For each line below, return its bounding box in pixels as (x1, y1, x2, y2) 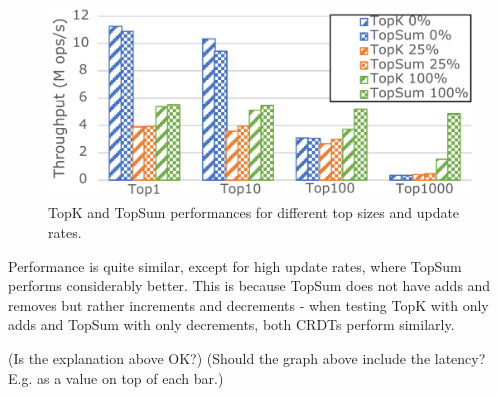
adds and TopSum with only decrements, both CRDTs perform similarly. (8, 314, 455, 335)
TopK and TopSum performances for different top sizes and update (48, 202, 460, 223)
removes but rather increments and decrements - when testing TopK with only (8, 294, 489, 315)
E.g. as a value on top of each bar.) (8, 367, 224, 388)
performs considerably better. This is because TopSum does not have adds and (8, 275, 491, 296)
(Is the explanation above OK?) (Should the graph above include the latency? (8, 348, 486, 369)
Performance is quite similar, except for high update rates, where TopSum (8, 255, 462, 276)
